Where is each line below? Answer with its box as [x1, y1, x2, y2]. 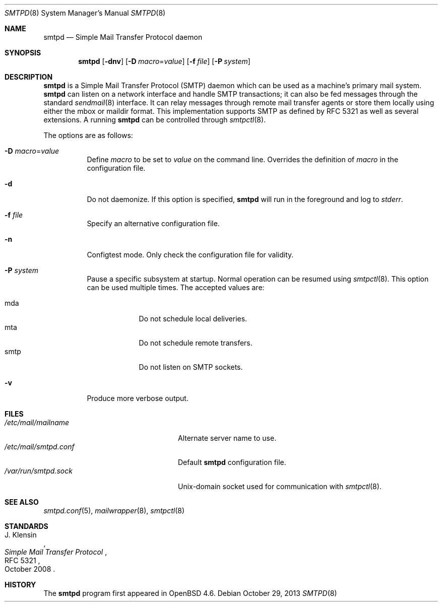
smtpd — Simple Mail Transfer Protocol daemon [43, 33, 203, 41]
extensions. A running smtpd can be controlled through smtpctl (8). [43, 115, 266, 124]
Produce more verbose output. [87, 394, 188, 402]
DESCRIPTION [5, 73, 53, 81]
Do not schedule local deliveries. [139, 314, 247, 323]
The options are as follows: [43, 131, 133, 140]
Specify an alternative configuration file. [87, 219, 220, 228]
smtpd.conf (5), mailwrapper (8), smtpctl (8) [43, 506, 185, 515]
